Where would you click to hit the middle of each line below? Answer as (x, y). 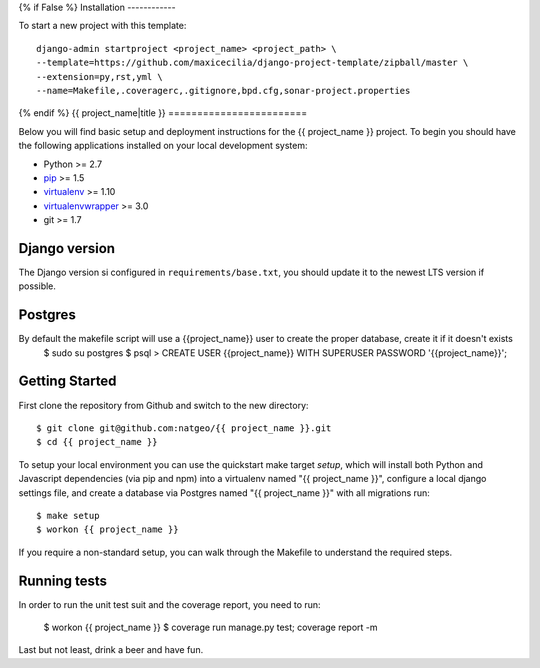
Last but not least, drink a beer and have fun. (111, 650)
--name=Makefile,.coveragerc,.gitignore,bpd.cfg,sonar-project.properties (223, 90)
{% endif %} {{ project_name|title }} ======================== (163, 113)
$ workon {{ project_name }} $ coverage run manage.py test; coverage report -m (211, 627)
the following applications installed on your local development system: (163, 146)
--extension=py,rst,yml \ (100, 76)
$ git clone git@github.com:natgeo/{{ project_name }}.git (184, 428)
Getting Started (67, 381)
